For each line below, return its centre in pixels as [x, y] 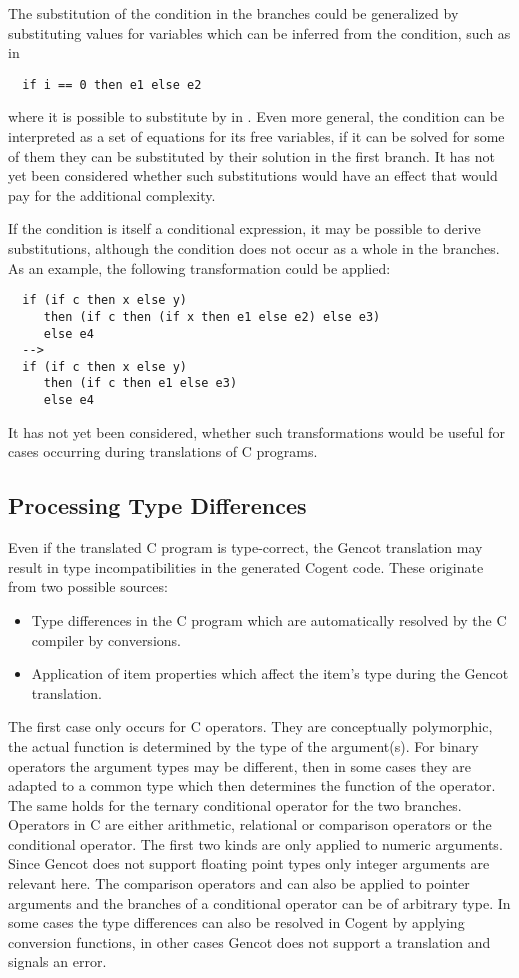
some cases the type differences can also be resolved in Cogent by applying [236, 922]
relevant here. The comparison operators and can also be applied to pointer [239, 883]
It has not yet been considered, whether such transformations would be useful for [256, 431]
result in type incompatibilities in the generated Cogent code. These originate [246, 566]
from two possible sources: [88, 586]
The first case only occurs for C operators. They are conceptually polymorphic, [250, 726]
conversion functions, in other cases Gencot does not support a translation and [249, 941]
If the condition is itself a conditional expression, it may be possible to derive [244, 228]
